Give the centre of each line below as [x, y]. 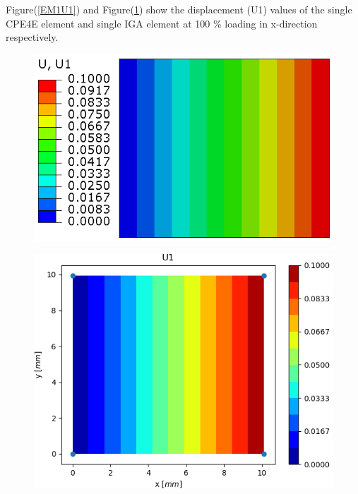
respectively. [32, 37]
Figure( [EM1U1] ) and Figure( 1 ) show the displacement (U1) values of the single [179, 9]
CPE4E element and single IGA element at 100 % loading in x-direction [162, 23]
